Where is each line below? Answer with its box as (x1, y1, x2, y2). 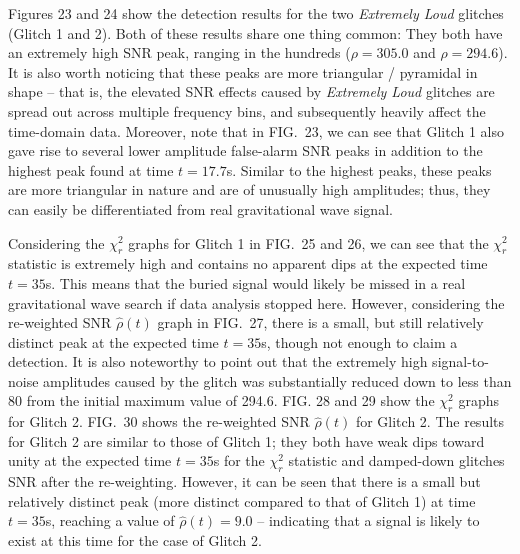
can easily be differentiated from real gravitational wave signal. (8, 198, 393, 219)
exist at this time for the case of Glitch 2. (8, 530, 262, 551)
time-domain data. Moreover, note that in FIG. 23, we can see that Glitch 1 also (8, 120, 505, 141)
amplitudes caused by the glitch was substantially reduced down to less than (43, 370, 512, 391)
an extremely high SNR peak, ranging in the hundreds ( (8, 42, 351, 63)
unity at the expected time (8, 450, 172, 471)
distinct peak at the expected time (8, 331, 219, 352)
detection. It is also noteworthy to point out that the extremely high (8, 351, 428, 372)
